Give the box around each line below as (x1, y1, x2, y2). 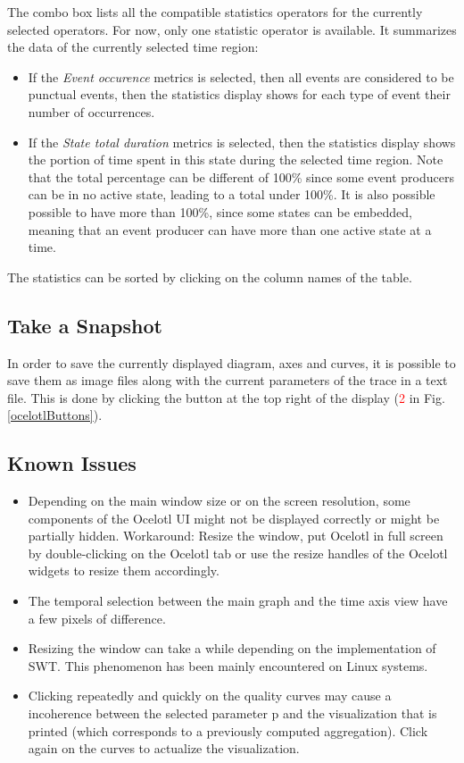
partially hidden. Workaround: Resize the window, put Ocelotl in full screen (28, 526, 443, 545)
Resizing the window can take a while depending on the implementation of (28, 639, 436, 658)
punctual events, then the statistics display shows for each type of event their (28, 85, 451, 104)
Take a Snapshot (7, 311, 162, 339)
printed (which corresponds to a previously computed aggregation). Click (28, 721, 428, 740)
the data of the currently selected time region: (7, 38, 259, 56)
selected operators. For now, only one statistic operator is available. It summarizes (7, 20, 457, 38)
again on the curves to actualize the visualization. (28, 739, 300, 758)
